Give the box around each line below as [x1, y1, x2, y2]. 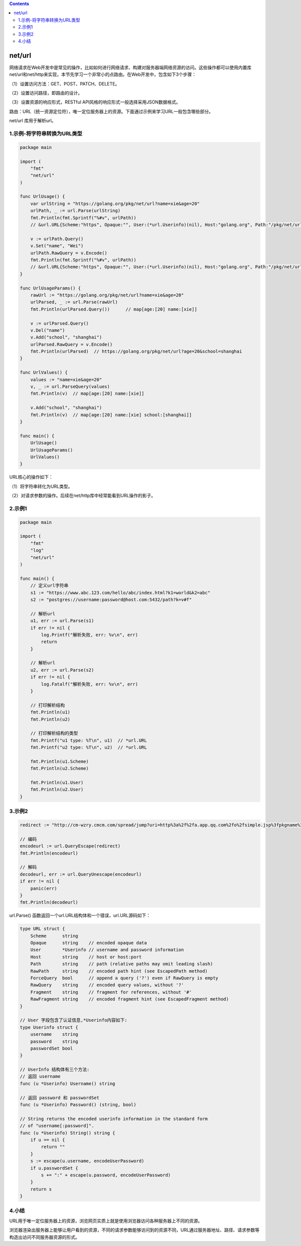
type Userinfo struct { [20, 1024, 79, 1030]
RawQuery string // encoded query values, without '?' [30, 982, 184, 988]
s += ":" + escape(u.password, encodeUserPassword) [41, 1172, 171, 1178]
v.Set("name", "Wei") [30, 243, 84, 249]
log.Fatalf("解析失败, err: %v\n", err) [41, 681, 138, 687]
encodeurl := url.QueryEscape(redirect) [20, 843, 120, 849]
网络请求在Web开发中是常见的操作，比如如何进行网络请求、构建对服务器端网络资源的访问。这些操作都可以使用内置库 [9, 64, 252, 70]
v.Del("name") [30, 327, 65, 333]
